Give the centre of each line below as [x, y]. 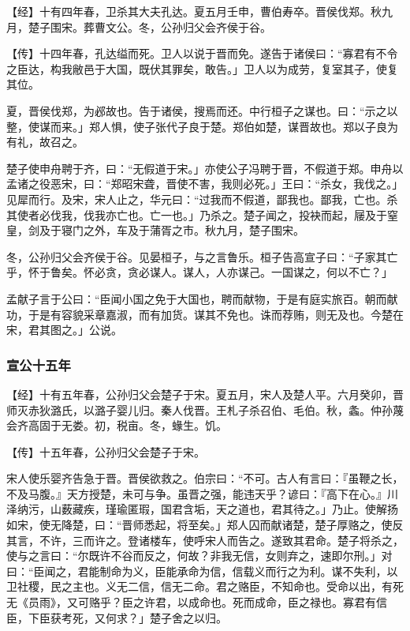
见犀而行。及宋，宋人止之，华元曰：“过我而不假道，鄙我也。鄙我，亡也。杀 [202, 199]
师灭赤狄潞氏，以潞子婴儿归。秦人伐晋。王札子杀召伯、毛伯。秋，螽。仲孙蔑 [205, 409]
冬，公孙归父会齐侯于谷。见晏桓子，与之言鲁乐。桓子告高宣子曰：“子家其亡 [202, 256]
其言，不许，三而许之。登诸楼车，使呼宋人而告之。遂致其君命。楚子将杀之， [205, 540]
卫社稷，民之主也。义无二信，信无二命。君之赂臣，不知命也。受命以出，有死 [205, 586]
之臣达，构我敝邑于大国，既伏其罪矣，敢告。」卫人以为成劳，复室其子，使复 [202, 68]
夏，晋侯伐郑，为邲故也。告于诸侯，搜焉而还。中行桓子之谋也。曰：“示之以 [202, 110]
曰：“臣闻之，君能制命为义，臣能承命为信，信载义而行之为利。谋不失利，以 [202, 571]
